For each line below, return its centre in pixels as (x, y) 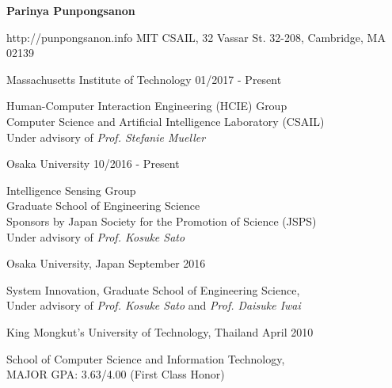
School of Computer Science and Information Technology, (146, 358)
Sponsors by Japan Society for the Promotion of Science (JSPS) (162, 221)
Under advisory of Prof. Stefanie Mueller (106, 137)
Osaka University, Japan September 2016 (106, 263)
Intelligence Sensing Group (71, 190)
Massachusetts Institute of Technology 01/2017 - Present (144, 79)
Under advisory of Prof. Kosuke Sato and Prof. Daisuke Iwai (154, 305)
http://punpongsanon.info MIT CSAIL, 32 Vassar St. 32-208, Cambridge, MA (196, 37)
